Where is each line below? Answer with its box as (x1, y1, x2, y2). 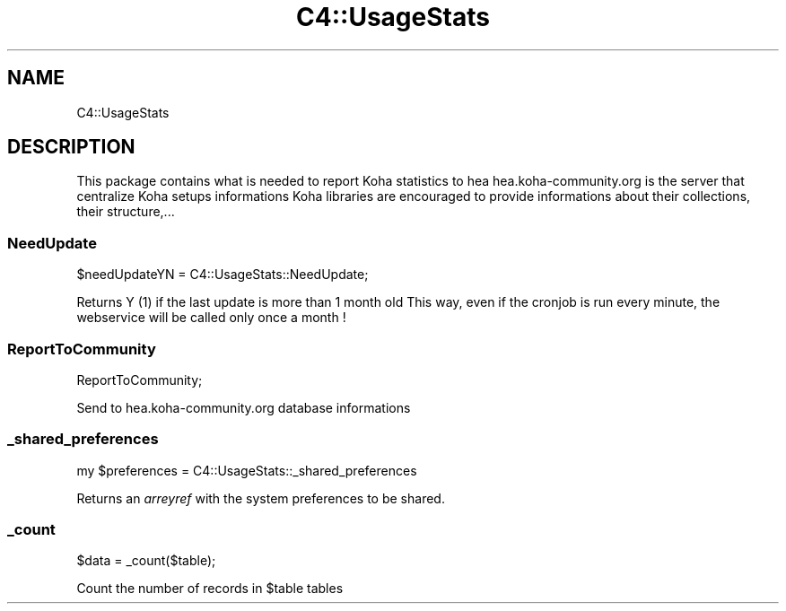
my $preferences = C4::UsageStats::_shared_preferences (76, 462, 417, 478)
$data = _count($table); (76, 553, 216, 569)
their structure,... (76, 204, 175, 220)
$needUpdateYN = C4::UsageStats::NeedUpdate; (76, 266, 369, 283)
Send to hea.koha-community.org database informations (76, 399, 411, 415)
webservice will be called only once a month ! (76, 310, 346, 326)
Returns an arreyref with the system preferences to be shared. (76, 490, 445, 506)
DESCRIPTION (7, 135, 135, 159)
